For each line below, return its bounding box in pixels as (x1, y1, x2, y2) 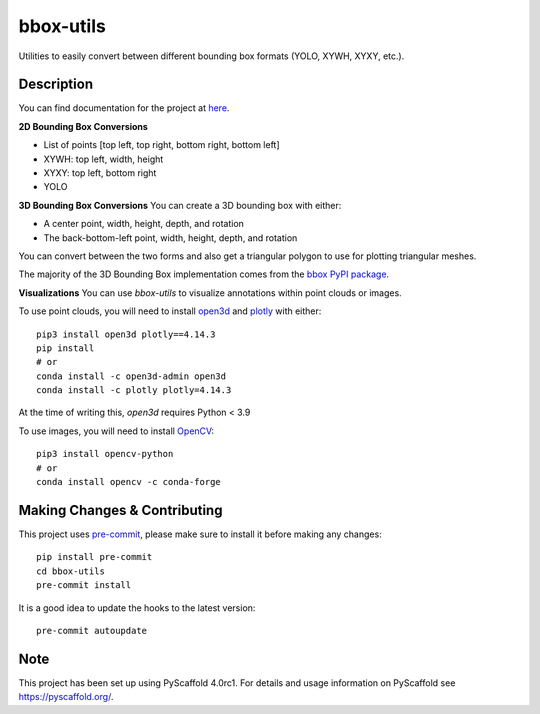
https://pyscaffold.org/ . (18, 691, 114, 703)
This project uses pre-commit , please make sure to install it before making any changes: (18, 528, 382, 540)
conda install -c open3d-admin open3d (36, 370, 227, 382)
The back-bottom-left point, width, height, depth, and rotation (43, 231, 298, 244)
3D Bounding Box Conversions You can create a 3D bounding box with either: (18, 199, 342, 211)
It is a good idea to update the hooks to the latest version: (18, 601, 256, 614)
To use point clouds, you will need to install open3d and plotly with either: (18, 305, 322, 317)
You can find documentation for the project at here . (18, 102, 230, 114)
